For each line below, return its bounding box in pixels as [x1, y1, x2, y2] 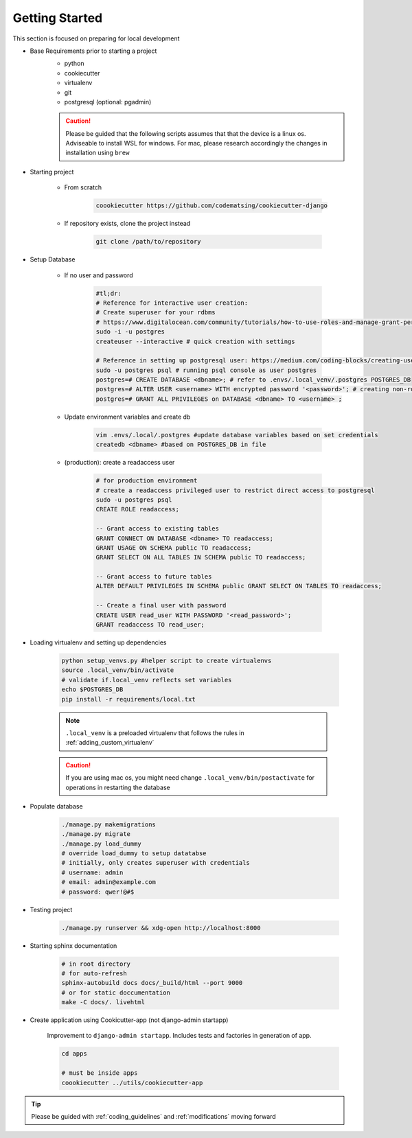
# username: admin [61, 868, 124, 876]
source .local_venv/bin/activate [61, 666, 174, 674]
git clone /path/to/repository [95, 237, 202, 246]
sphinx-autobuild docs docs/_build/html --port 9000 [61, 979, 243, 987]
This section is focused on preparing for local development [12, 34, 180, 43]
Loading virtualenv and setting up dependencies [30, 638, 167, 647]
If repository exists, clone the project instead [64, 220, 191, 228]
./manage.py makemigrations [61, 820, 156, 828]
